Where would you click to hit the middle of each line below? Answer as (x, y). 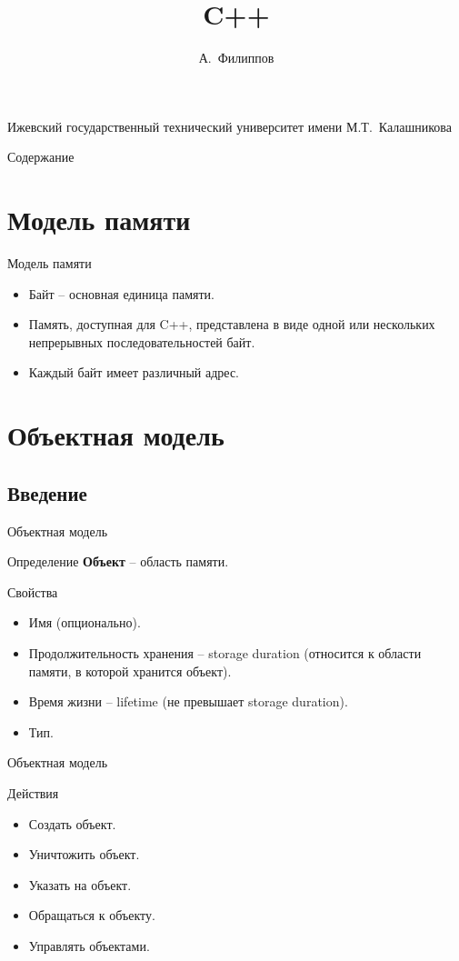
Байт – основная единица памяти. (121, 293)
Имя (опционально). (85, 622)
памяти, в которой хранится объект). (130, 671)
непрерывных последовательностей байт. (142, 341)
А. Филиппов (236, 58)
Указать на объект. (80, 884)
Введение (47, 492)
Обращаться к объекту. (92, 915)
